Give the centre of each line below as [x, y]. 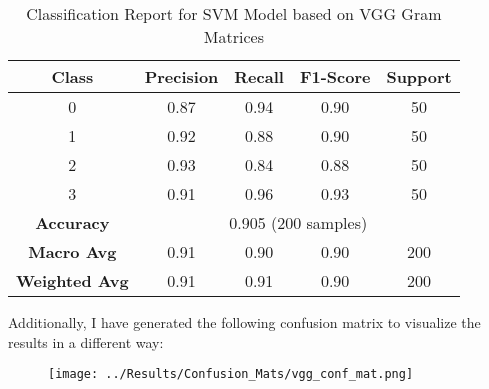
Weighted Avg [72, 280]
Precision [181, 76]
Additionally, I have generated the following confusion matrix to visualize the [244, 322]
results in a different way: [86, 341]
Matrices [233, 36]
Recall [259, 76]
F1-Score [335, 76]
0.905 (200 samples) [298, 222]
